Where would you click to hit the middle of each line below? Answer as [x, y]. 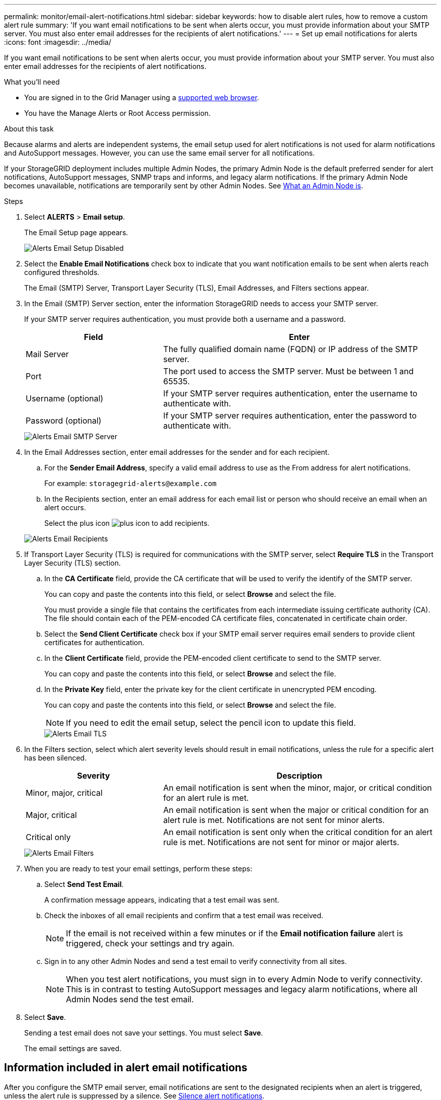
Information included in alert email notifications [126, 1068]
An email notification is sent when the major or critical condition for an [296, 810]
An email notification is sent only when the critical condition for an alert [298, 832]
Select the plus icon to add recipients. [127, 523]
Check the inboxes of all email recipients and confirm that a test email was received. [184, 915]
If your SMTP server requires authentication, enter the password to [290, 416]
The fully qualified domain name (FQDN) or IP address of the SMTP [291, 349]
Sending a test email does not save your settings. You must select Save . [144, 1033]
